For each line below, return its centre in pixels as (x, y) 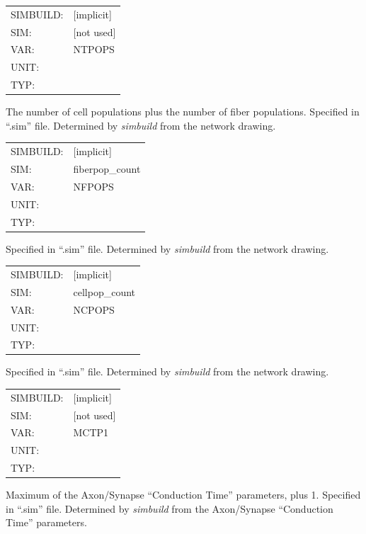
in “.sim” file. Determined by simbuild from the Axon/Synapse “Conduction (170, 508)
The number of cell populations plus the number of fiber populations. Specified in (183, 112)
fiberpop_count (107, 169)
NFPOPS (93, 186)
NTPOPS (94, 49)
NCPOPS (94, 309)
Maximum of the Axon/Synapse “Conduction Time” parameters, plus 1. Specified (183, 495)
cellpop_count (104, 291)
